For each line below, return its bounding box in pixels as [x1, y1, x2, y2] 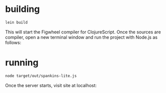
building [5, 3, 40, 15]
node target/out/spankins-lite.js [5, 73, 77, 78]
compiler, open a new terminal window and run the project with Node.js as [5, 34, 158, 40]
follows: [5, 39, 21, 45]
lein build [5, 20, 28, 25]
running [5, 57, 39, 68]
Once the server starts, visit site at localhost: [5, 82, 97, 88]
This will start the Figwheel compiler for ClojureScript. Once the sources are [5, 29, 161, 35]
